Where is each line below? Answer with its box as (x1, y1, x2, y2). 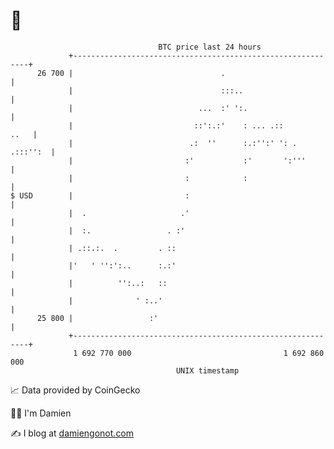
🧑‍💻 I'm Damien (10, 407, 72, 419)
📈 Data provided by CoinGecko (10, 384, 141, 396)
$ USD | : (10, 190, 190, 201)
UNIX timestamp (175, 365, 240, 376)
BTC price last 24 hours (158, 42, 262, 52)
